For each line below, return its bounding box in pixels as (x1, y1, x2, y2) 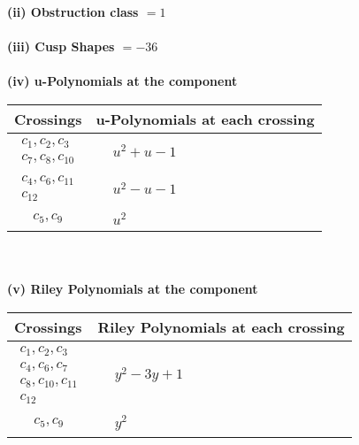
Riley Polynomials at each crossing (97, 316, 345, 337)
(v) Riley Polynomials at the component (7, 280, 258, 298)
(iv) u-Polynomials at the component (7, 72, 238, 90)
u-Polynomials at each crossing (95, 108, 315, 129)
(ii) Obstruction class (7, 3, 139, 20)
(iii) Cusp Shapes (7, 37, 115, 56)
